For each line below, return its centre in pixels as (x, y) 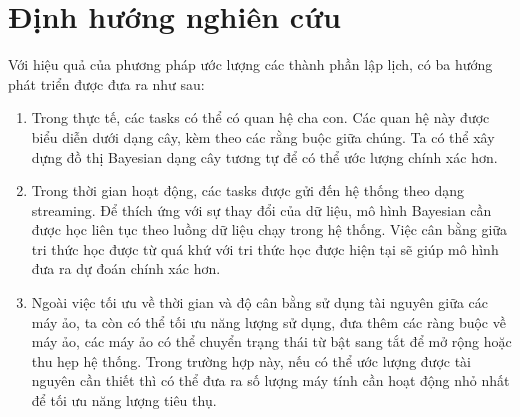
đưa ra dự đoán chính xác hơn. (126, 268)
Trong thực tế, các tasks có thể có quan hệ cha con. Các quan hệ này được (260, 117)
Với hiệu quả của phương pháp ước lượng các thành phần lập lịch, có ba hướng (250, 64)
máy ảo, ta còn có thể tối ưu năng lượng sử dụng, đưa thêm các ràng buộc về (268, 321)
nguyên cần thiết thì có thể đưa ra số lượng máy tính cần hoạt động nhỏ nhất (270, 380)
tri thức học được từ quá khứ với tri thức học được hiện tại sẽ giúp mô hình (265, 248)
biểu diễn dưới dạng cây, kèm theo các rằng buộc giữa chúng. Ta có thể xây (263, 136)
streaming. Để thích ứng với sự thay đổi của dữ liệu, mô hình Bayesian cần (261, 209)
